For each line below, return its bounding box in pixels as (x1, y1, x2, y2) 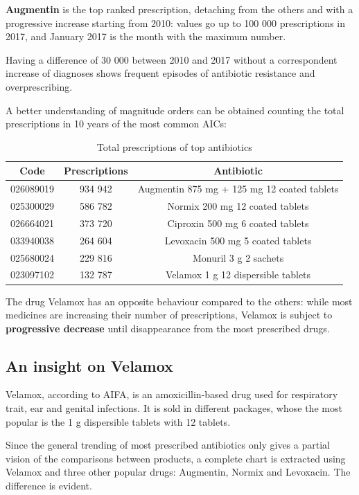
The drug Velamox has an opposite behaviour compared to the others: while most (6, 294, 353, 308)
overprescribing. (6, 79, 73, 93)
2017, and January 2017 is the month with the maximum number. (6, 29, 286, 44)
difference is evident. (6, 478, 92, 493)
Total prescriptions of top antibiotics (96, 139, 252, 154)
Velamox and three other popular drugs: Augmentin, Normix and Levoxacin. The (6, 465, 351, 479)
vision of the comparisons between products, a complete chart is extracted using (6, 451, 346, 465)
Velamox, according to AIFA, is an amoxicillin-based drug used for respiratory (6, 387, 338, 402)
